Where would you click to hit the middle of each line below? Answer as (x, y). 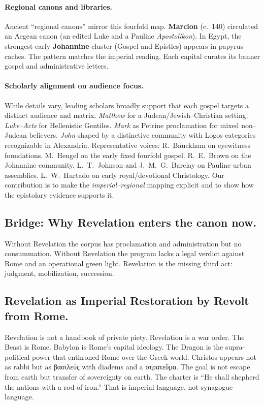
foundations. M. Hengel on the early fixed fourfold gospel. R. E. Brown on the (128, 155)
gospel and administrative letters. (57, 66)
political (17, 356)
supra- (235, 347)
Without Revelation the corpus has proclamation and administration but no (123, 243)
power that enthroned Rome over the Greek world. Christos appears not (144, 356)
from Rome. (37, 315)
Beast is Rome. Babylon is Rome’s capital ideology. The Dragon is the (114, 347)
